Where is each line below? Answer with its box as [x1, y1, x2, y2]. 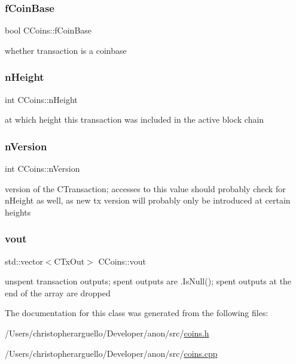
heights [5, 205, 31, 218]
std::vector [5, 254, 43, 267]
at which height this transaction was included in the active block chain [5, 113, 264, 126]
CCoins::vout [98, 254, 146, 267]
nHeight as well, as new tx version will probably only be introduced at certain [5, 194, 291, 207]
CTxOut [54, 254, 85, 267]
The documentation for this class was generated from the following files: [5, 307, 268, 319]
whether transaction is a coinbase [5, 44, 127, 56]
